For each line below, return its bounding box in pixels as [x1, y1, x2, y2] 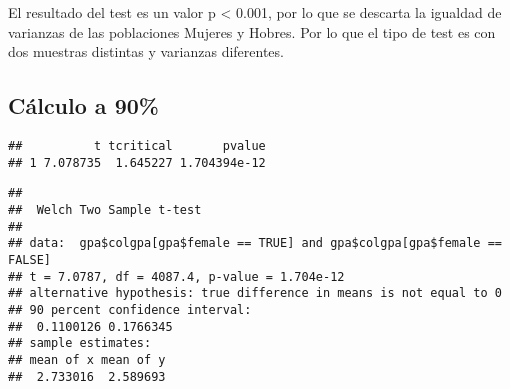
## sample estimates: [8, 336, 152, 351]
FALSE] [8, 252, 51, 267]
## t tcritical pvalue [8, 138, 266, 153]
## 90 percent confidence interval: [8, 302, 252, 317]
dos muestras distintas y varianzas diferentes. [8, 41, 284, 62]
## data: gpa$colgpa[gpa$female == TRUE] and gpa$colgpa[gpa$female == [8, 236, 502, 251]
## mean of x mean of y [8, 352, 166, 367]
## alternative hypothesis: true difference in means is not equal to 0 [8, 286, 502, 301]
